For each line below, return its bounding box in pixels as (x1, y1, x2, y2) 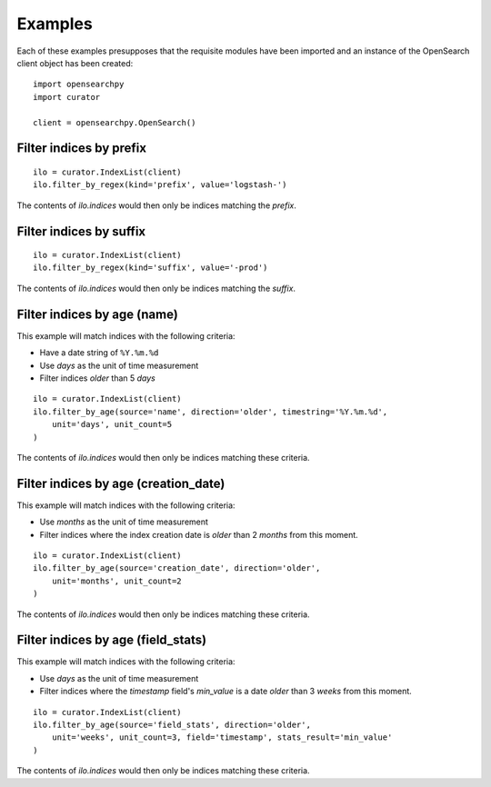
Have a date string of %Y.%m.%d (39, 347, 159, 358)
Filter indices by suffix (16, 224, 146, 239)
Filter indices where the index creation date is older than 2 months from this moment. (39, 529, 358, 540)
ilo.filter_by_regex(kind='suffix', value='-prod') (33, 263, 268, 273)
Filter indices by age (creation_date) (16, 475, 225, 491)
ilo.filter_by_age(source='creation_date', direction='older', (33, 563, 321, 573)
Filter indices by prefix (16, 141, 147, 156)
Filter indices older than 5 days (39, 373, 156, 384)
